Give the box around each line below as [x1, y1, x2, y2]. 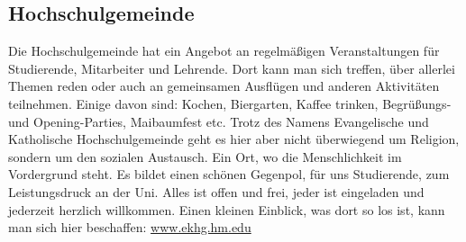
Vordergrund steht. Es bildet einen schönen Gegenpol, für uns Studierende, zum [8, 165, 450, 184]
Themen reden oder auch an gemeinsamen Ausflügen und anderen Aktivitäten [8, 76, 440, 95]
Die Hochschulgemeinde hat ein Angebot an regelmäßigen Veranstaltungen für [8, 41, 440, 60]
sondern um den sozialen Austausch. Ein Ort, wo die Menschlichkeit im [8, 147, 402, 166]
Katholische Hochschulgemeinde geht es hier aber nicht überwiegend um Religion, [8, 130, 460, 148]
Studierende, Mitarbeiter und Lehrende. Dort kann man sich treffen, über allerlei [8, 58, 455, 77]
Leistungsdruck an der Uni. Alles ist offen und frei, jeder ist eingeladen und [8, 182, 425, 201]
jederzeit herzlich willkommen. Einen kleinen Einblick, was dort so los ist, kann [8, 200, 445, 219]
